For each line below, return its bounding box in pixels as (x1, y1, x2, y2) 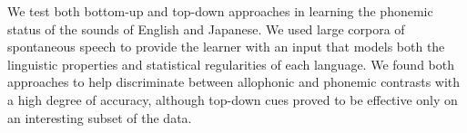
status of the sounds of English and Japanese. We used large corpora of (7, 19, 405, 38)
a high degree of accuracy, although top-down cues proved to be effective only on (7, 90, 458, 109)
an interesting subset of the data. (7, 108, 192, 127)
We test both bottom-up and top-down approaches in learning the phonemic (7, 2, 433, 20)
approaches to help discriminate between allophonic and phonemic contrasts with (7, 72, 461, 91)
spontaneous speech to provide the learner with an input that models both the (7, 37, 445, 56)
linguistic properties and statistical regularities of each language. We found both (7, 54, 454, 73)
